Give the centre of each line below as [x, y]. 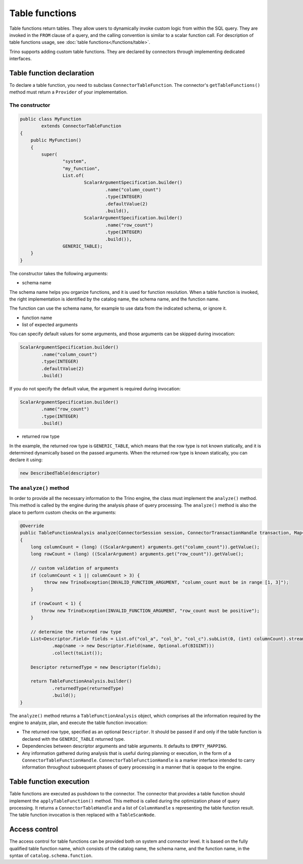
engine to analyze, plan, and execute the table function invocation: [79, 723]
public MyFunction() [56, 140]
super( [49, 154]
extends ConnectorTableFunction [81, 126]
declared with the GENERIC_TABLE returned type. [73, 739]
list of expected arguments [50, 325]
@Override [32, 526]
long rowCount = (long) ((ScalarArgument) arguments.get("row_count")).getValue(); [137, 554]
